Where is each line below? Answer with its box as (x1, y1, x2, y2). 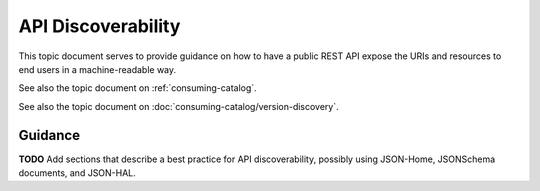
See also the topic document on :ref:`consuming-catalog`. (18, 82, 257, 94)
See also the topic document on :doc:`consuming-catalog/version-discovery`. (18, 100, 339, 112)
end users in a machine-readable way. (18, 63, 177, 75)
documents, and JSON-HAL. (18, 167, 137, 179)
